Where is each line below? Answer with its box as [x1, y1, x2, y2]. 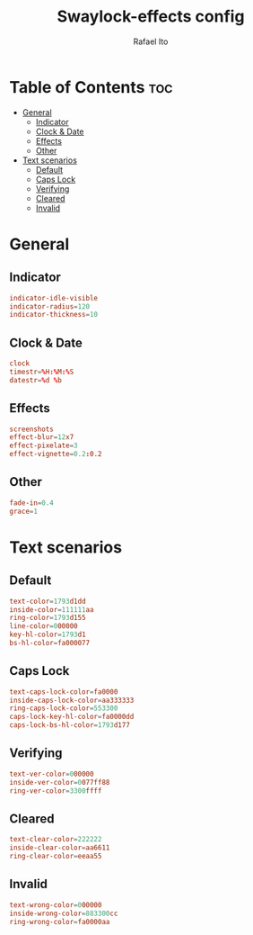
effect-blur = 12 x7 [9, 433, 74, 442]
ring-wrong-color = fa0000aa [9, 917, 110, 926]
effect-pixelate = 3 [9, 441, 78, 451]
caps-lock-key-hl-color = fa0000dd [9, 713, 135, 722]
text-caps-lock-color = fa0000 [9, 687, 118, 697]
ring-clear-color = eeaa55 [9, 852, 102, 861]
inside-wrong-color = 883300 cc [9, 909, 118, 918]
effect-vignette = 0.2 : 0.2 [9, 450, 102, 459]
